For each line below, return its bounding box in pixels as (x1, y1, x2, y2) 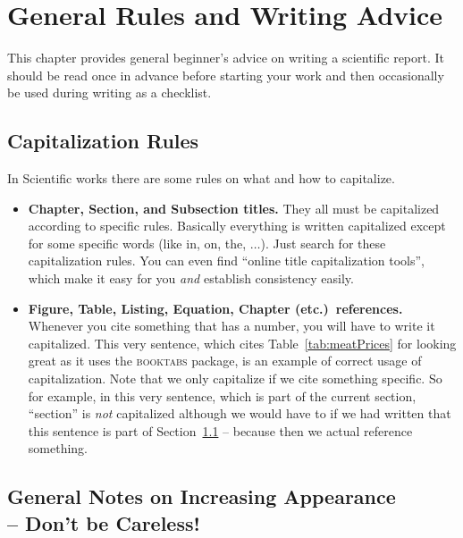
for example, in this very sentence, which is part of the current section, (28, 386, 417, 405)
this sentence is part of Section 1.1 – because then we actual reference (28, 421, 413, 440)
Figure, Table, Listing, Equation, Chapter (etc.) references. (28, 298, 403, 317)
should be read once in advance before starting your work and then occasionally (7, 65, 444, 84)
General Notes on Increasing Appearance (7, 483, 396, 510)
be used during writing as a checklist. (7, 83, 212, 102)
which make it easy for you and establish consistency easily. (28, 269, 354, 288)
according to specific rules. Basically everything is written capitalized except (28, 216, 446, 235)
